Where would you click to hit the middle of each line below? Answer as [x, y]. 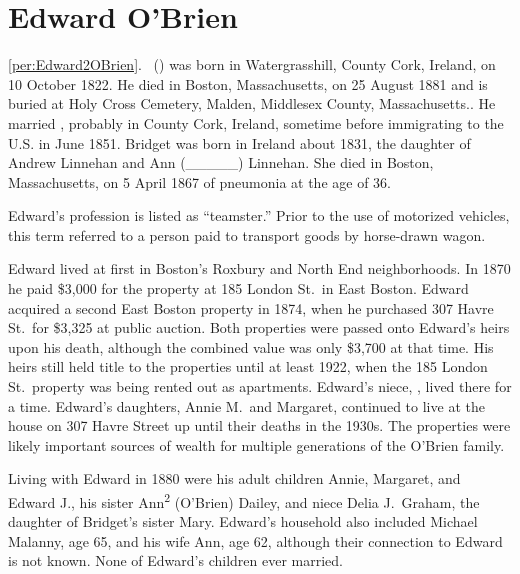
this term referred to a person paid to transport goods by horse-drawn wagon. [247, 234]
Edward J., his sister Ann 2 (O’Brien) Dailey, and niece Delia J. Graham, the [244, 500]
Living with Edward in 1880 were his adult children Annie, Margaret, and [234, 478]
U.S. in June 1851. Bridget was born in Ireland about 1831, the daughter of [239, 142]
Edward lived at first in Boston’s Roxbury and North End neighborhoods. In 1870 [259, 268]
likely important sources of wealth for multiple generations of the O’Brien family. [256, 444]
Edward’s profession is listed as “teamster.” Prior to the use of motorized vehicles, [259, 215]
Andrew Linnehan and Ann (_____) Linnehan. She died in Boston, [221, 162]
